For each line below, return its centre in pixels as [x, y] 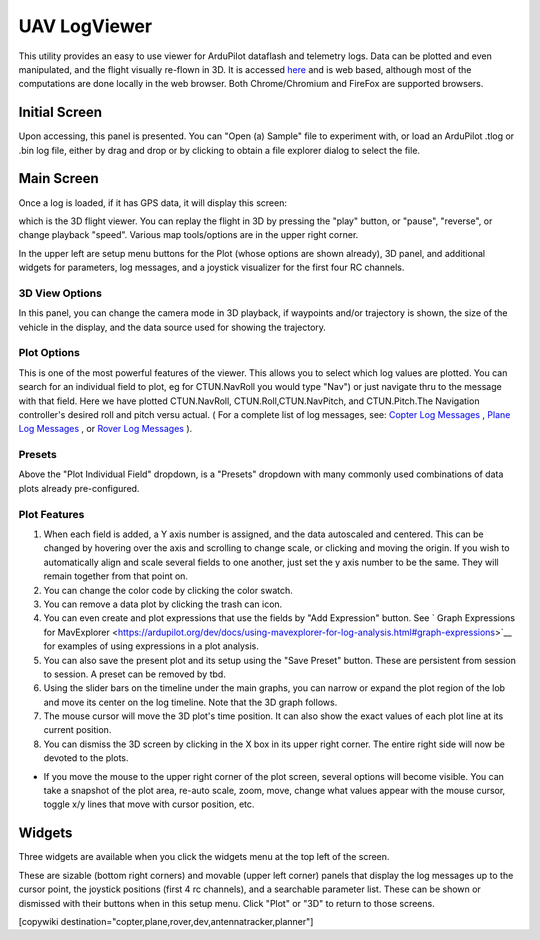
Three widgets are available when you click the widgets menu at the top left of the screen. [204, 857]
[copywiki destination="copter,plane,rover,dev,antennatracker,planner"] [166, 921]
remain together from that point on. [116, 576]
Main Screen [58, 178]
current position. [77, 730]
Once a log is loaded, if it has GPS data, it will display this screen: [152, 202]
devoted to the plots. [86, 758]
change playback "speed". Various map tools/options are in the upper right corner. [188, 235]
